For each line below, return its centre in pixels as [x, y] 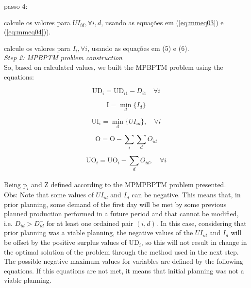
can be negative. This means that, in [186, 195]
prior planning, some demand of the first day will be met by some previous [115, 204]
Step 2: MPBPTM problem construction [63, 57]
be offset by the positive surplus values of [65, 242]
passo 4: [16, 6]
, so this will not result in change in [194, 242]
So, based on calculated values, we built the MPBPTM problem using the [114, 67]
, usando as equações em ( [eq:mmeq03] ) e [162, 22]
